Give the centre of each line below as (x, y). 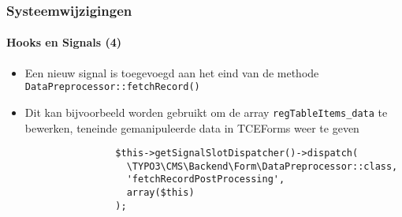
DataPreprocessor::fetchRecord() (112, 87)
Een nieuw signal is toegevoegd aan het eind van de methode (172, 72)
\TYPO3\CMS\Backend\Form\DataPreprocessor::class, (262, 166)
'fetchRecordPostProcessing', (206, 180)
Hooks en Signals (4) (64, 42)
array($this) (160, 193)
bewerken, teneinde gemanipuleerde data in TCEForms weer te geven (192, 127)
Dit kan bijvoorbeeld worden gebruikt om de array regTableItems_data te (206, 112)
